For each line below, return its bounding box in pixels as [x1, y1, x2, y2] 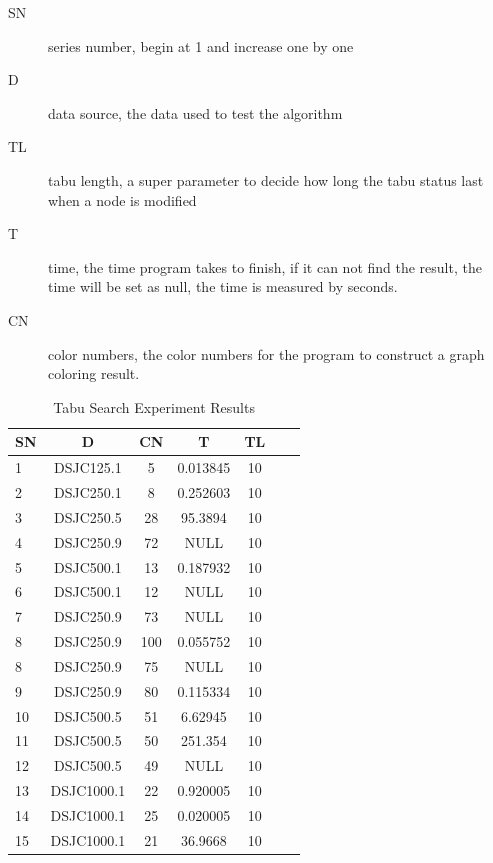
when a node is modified [48, 189, 197, 210]
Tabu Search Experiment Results [53, 396, 255, 417]
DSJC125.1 [54, 457, 122, 478]
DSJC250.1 [54, 482, 122, 502]
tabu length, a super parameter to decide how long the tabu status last [48, 169, 484, 190]
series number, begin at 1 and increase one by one [48, 35, 354, 56]
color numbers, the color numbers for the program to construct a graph [48, 343, 485, 364]
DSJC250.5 [54, 506, 122, 527]
